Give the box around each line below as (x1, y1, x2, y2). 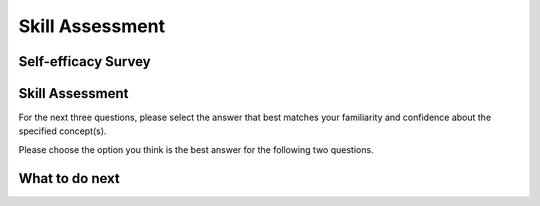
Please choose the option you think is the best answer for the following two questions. (18, 143, 374, 155)
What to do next (18, 170, 120, 187)
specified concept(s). (18, 125, 107, 137)
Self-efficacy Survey (18, 53, 151, 70)
